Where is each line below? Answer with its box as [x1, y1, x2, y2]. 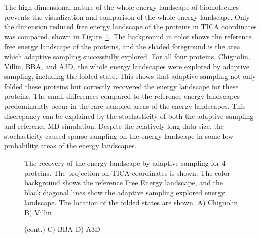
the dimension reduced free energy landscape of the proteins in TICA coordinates [4, 21, 257, 32]
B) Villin [24, 207, 52, 217]
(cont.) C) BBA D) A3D [24, 224, 100, 234]
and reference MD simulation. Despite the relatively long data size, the [4, 121, 224, 131]
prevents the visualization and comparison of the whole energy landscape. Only [4, 11, 250, 22]
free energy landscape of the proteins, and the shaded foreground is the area [4, 41, 241, 52]
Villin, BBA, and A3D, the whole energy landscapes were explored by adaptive [4, 61, 249, 71]
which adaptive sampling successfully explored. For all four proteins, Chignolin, [4, 51, 250, 61]
